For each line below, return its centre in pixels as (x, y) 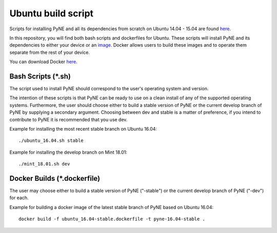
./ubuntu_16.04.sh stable (51, 141)
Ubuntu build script (52, 13)
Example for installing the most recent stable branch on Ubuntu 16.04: (83, 129)
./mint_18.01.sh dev (44, 164)
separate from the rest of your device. (50, 52)
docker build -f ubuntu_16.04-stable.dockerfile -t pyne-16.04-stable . (112, 219)
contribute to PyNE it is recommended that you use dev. (68, 119)
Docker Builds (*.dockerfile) (55, 178)
